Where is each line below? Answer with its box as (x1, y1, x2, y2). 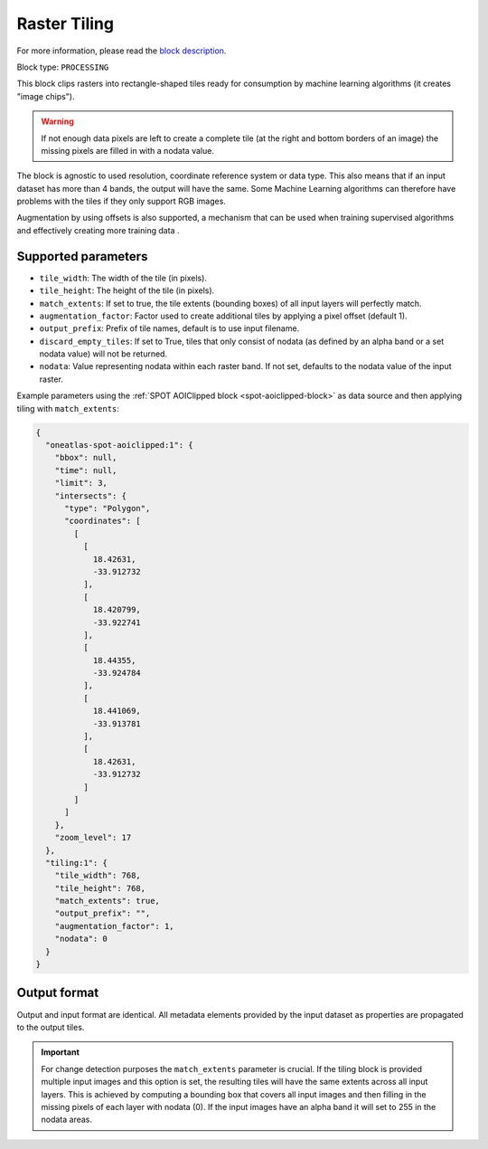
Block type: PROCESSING (16, 62, 109, 72)
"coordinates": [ (64, 516, 142, 527)
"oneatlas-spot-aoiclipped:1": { (45, 440, 193, 451)
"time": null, (54, 465, 117, 475)
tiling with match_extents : (16, 403, 119, 413)
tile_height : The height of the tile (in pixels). (39, 285, 215, 296)
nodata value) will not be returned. (39, 348, 167, 359)
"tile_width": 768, (54, 870, 142, 881)
